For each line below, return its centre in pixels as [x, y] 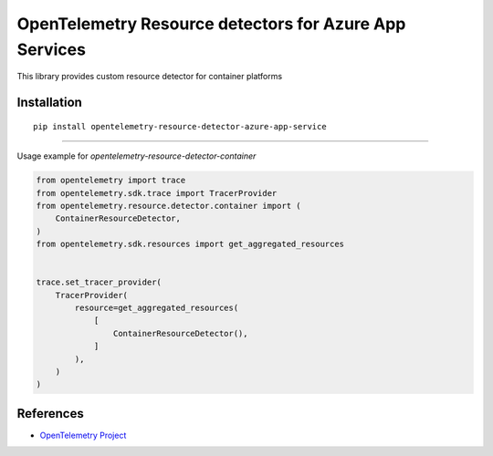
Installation [49, 103]
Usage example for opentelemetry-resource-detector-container [136, 156]
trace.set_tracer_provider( [99, 282]
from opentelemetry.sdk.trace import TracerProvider [157, 193]
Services [52, 49]
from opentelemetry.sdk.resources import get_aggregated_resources [190, 244]
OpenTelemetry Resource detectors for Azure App [211, 24]
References [50, 414]
